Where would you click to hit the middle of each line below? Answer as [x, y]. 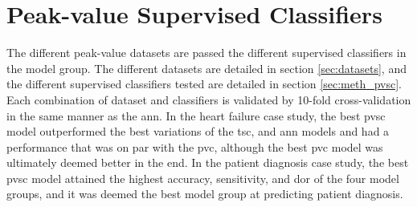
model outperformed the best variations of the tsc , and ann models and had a [198, 131]
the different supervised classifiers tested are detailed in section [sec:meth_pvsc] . [204, 84]
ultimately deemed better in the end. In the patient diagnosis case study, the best [208, 162]
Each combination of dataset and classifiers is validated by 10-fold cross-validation [209, 99]
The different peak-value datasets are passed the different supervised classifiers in [206, 53]
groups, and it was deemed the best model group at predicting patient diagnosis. [205, 194]
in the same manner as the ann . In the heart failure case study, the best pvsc [196, 115]
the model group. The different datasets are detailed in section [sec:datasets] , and [206, 68]
